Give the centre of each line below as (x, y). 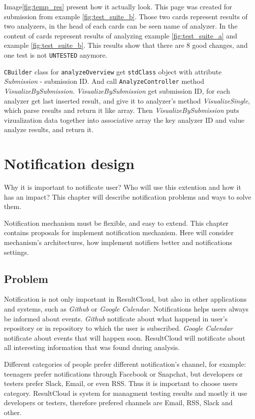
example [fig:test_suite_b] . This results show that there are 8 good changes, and (126, 45)
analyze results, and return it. (49, 129)
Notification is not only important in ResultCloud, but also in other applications (125, 299)
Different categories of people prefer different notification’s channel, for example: (125, 364)
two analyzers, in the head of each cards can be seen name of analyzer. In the (121, 26)
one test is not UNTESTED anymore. (56, 54)
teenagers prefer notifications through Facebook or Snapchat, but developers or (123, 373)
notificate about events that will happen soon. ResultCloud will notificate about (125, 337)
